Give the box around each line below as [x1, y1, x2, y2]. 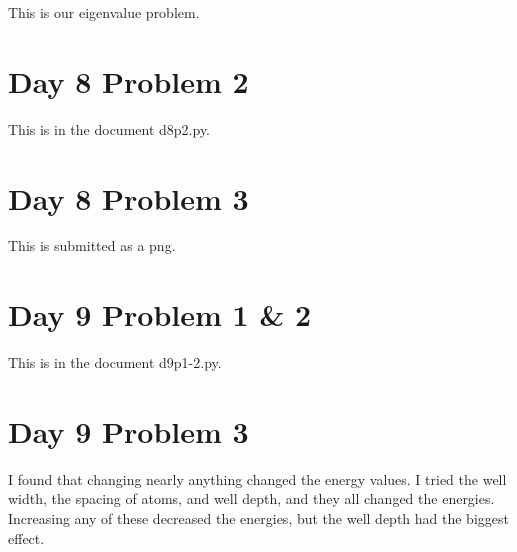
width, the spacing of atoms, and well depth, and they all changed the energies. [8, 488, 495, 509]
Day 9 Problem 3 [8, 410, 249, 451]
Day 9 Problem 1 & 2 [8, 294, 312, 335]
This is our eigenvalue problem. [8, 2, 200, 22]
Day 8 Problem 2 [8, 60, 249, 101]
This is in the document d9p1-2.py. [8, 352, 222, 373]
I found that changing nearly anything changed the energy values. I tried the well [8, 468, 507, 489]
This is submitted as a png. [8, 235, 176, 256]
